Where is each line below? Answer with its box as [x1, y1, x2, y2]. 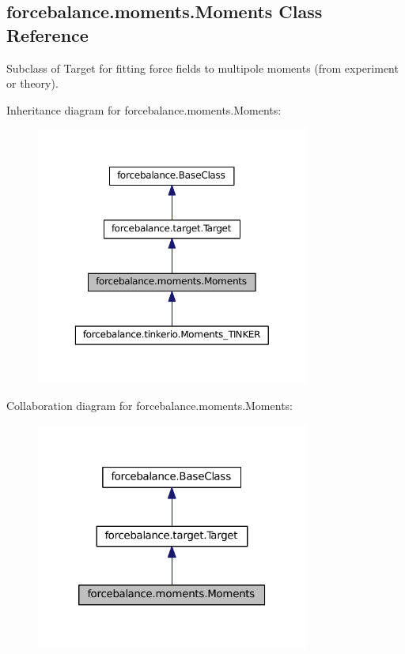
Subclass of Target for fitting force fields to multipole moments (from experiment [6, 59, 399, 76]
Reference [6, 22, 89, 47]
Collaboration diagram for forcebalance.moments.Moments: [6, 397, 293, 413]
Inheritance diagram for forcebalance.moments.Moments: [6, 101, 282, 118]
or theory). [6, 75, 59, 92]
